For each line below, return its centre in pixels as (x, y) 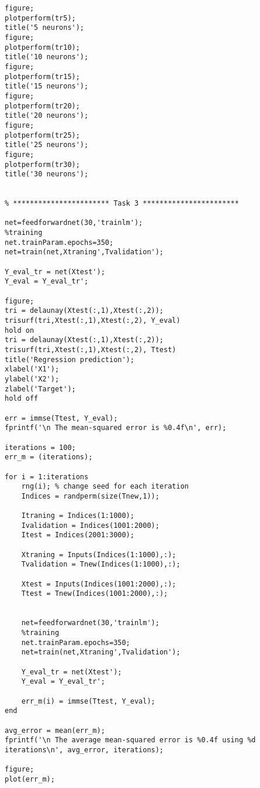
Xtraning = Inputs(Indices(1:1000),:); (99, 555)
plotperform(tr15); (42, 76)
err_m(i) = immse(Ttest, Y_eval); (88, 701)
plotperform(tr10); (42, 47)
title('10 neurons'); (47, 57)
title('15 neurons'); (47, 86)
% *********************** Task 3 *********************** (122, 204)
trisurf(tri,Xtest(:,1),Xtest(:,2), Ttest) (91, 349)
